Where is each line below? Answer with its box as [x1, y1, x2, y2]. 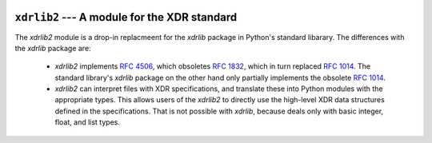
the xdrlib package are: [14, 43, 91, 53]
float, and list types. [54, 117, 120, 127]
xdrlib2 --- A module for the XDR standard [14, 10, 238, 24]
